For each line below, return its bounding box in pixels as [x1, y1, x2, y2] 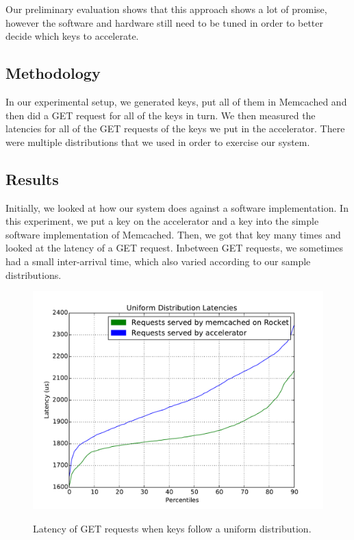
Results [5, 168, 59, 189]
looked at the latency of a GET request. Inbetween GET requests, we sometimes [5, 241, 343, 255]
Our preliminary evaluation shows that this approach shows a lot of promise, [5, 2, 327, 16]
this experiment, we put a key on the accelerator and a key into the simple [5, 214, 319, 228]
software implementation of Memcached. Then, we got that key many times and [5, 227, 341, 241]
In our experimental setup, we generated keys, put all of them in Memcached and [5, 94, 347, 108]
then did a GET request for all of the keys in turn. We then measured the [5, 108, 316, 122]
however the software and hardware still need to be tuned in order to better [5, 15, 323, 29]
